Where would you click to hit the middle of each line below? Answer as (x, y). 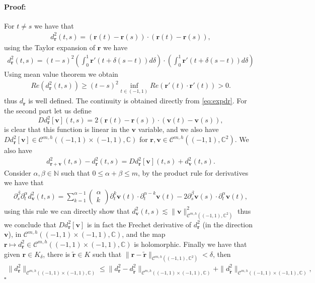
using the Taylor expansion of (50, 47)
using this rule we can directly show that (67, 210)
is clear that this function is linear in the (67, 129)
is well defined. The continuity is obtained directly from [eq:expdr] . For (138, 101)
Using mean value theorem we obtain (61, 74)
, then (222, 254)
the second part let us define (48, 110)
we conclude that (30, 224)
